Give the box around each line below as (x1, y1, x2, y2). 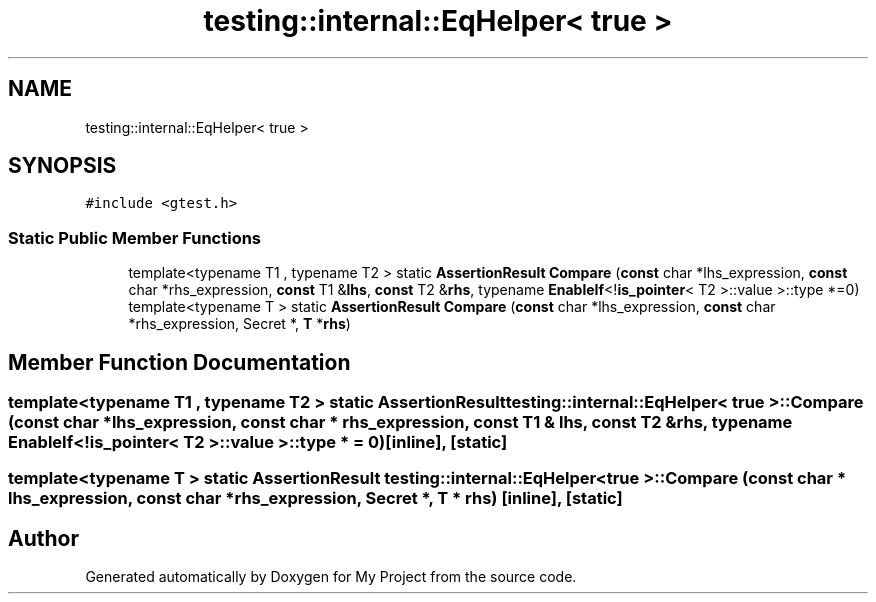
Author (8, 525, 79, 551)
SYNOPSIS (8, 153, 117, 179)
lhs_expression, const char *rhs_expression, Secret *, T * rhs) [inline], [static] (8, 488, 623, 509)
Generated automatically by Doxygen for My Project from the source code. (85, 568, 577, 586)
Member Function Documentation (8, 349, 351, 375)
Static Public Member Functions (8, 227, 262, 248)
